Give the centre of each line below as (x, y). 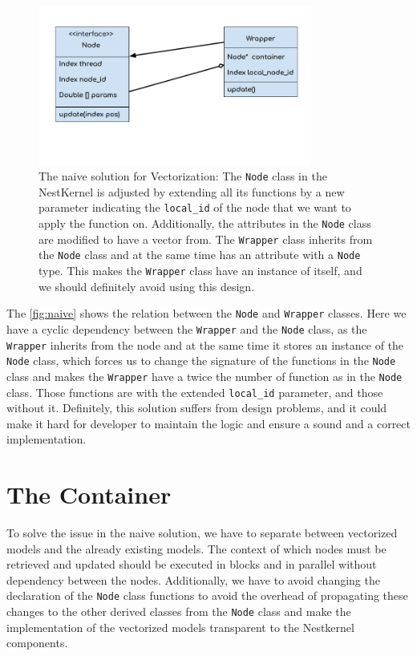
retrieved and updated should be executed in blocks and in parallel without (192, 564)
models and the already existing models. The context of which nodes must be (196, 548)
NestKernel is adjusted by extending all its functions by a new (192, 191)
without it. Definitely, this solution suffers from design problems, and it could (197, 408)
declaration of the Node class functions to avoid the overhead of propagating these (207, 595)
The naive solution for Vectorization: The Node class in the (183, 176)
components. (37, 643)
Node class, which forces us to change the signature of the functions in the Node (201, 360)
